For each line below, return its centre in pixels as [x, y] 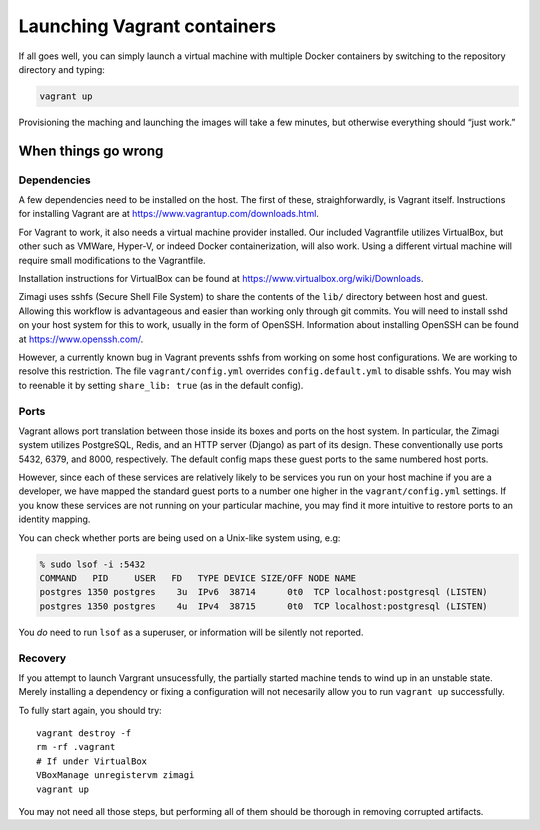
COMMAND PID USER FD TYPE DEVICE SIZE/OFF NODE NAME [198, 578]
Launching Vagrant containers [147, 26]
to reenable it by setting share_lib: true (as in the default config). [161, 385]
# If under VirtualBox [92, 761]
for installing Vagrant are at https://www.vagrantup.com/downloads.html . [169, 214]
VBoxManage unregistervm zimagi [115, 775]
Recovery [42, 658]
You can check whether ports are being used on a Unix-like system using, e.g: [179, 537]
